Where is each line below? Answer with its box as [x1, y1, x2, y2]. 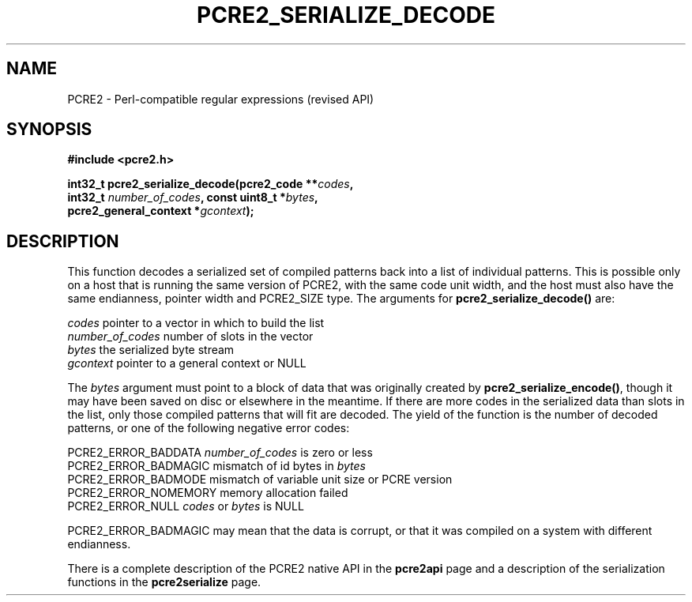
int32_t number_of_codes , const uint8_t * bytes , [67, 190, 318, 205]
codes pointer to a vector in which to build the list [67, 316, 325, 330]
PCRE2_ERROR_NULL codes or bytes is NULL [67, 499, 304, 514]
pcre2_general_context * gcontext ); [67, 204, 254, 218]
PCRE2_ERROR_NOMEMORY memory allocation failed [67, 486, 348, 500]
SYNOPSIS [6, 119, 92, 140]
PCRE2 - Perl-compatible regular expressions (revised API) [67, 92, 374, 106]
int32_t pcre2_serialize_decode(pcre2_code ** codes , [67, 177, 354, 191]
